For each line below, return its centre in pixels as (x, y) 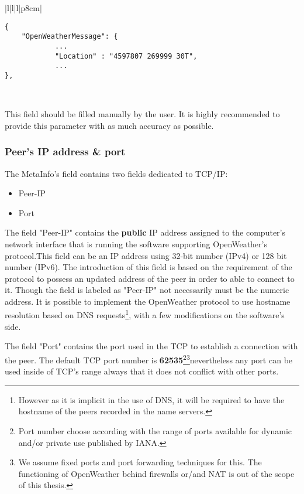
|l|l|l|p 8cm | (23, 8)
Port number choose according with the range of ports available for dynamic (155, 430)
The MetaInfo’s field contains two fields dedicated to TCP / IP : (116, 173)
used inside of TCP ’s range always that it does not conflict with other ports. (142, 371)
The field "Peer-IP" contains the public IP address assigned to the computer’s (145, 232)
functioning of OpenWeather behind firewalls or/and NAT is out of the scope (156, 473)
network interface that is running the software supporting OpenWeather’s (136, 243)
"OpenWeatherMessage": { (70, 37)
